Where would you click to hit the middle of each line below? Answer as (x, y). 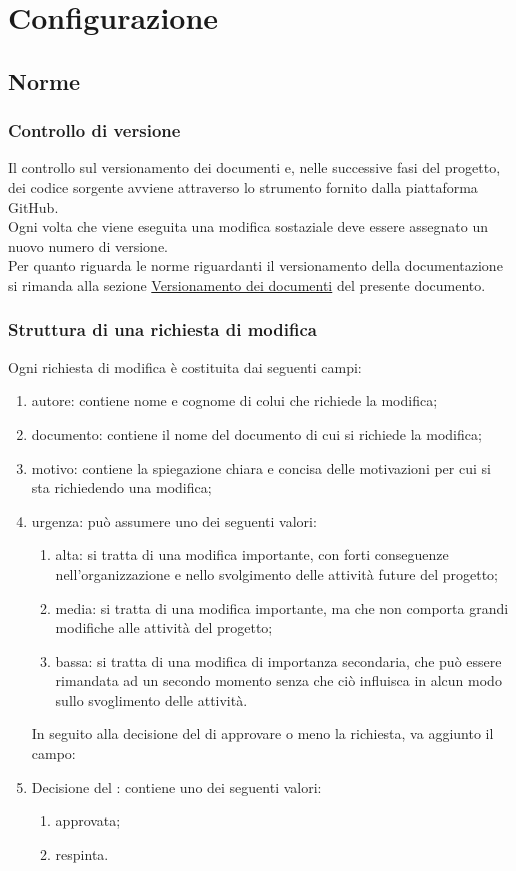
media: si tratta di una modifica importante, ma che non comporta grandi (282, 607)
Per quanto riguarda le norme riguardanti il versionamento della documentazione (255, 265)
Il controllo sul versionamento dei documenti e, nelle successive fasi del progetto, (254, 167)
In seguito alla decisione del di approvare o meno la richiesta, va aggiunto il (262, 733)
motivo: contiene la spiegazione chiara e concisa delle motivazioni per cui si (261, 467)
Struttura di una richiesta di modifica (162, 329)
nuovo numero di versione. (88, 245)
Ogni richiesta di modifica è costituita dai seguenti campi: (185, 366)
